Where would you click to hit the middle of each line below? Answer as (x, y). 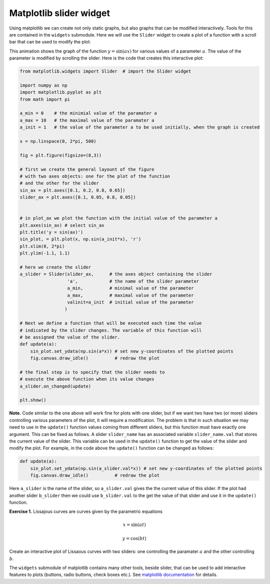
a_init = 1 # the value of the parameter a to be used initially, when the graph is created (140, 127)
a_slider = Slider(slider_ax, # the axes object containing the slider (116, 274)
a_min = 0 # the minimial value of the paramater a (88, 113)
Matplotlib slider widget (59, 13)
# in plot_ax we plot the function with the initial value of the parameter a (118, 218)
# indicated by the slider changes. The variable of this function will (111, 330)
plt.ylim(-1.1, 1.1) (45, 253)
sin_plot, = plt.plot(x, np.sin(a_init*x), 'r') (80, 239)
